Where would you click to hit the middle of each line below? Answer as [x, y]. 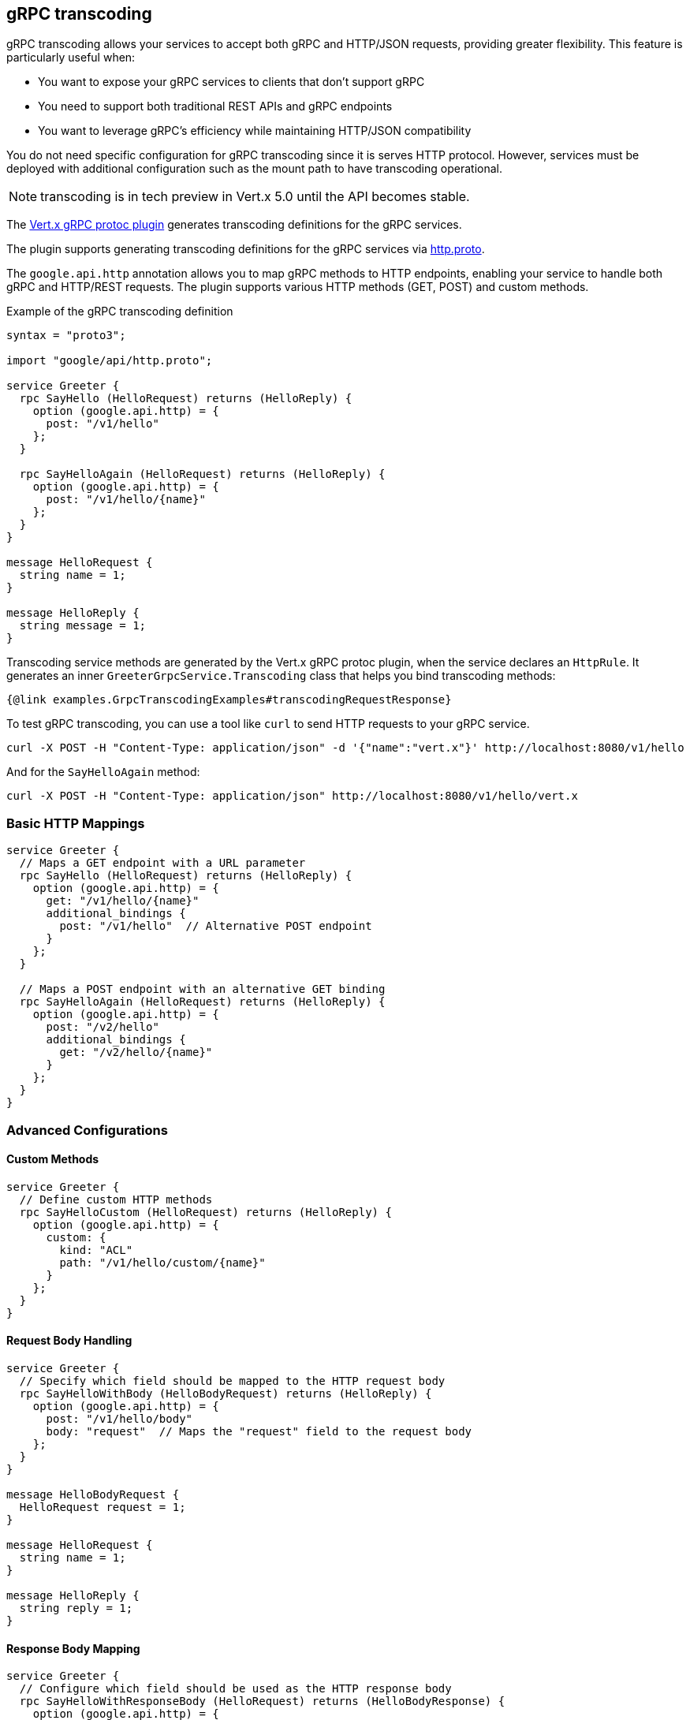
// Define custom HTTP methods [116, 1199]
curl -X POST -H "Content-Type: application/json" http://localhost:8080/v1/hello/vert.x [292, 796]
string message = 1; [83, 626]
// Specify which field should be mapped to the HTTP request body [232, 1380]
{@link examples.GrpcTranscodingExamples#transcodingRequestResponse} [229, 700]
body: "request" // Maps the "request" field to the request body [259, 1431]
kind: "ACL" [96, 1250]
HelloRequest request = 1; [103, 1507]
